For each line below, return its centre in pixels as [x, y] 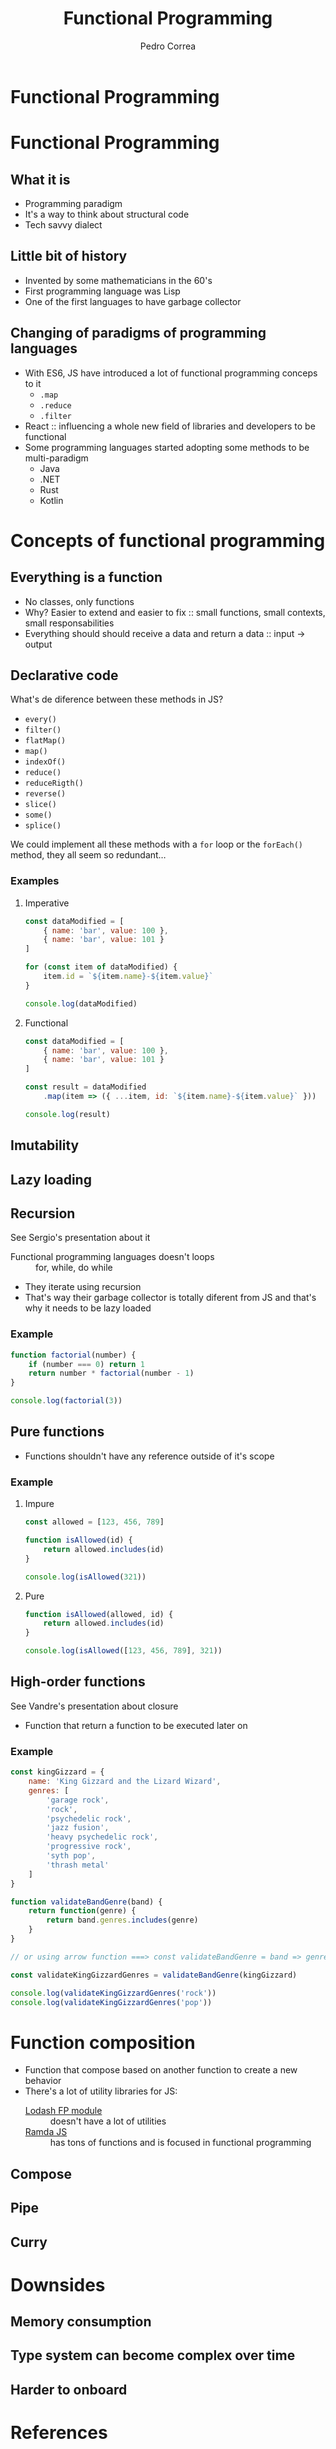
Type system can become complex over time [153, 2355]
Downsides [58, 2284]
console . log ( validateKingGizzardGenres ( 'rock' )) [113, 1993]
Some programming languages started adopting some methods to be [167, 447]
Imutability [45, 1145]
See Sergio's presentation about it [80, 1238]
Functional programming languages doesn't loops [112, 1257]
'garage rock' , [78, 1800]
